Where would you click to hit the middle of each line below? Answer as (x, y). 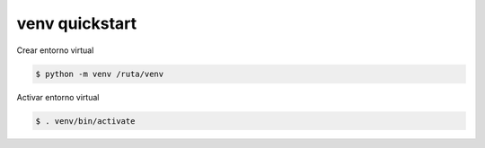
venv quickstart (77, 23)
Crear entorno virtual (55, 50)
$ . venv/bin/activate (85, 121)
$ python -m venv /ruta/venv (100, 74)
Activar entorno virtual (58, 97)
